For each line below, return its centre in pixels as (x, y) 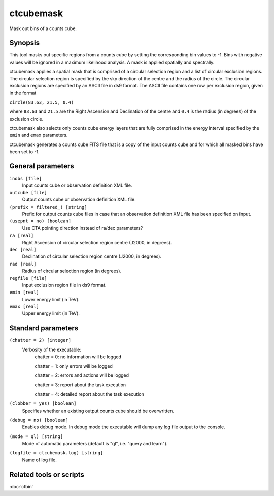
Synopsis (25, 43)
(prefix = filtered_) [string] (48, 207)
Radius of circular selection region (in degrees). (72, 271)
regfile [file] (28, 278)
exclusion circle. (26, 119)
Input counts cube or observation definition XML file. (77, 185)
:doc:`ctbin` (21, 486)
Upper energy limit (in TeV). (51, 313)
